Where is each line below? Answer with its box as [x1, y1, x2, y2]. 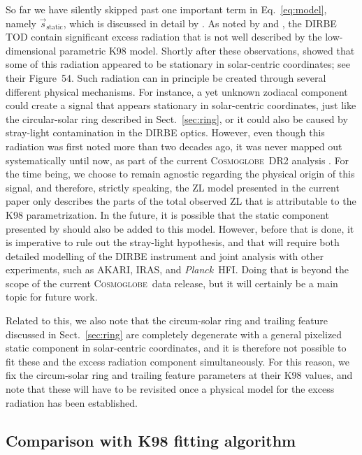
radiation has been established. [6, 395, 138, 410]
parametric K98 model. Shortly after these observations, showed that [59, 43, 355, 57]
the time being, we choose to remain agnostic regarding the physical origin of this [6, 166, 355, 181]
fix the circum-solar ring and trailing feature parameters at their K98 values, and [6, 368, 353, 382]
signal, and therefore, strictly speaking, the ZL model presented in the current [6, 180, 340, 194]
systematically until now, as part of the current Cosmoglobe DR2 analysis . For [6, 152, 349, 167]
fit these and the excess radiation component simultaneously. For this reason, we [6, 354, 349, 368]
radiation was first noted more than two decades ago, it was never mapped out [6, 138, 342, 153]
